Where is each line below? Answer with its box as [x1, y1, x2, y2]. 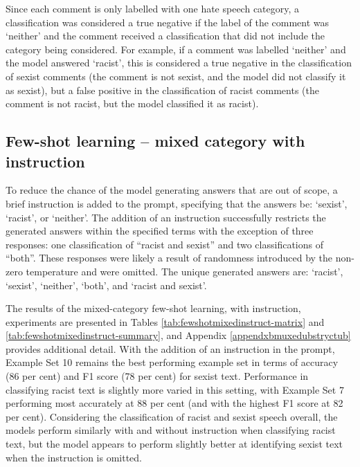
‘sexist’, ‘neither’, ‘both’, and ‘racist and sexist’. [6, 277, 207, 292]
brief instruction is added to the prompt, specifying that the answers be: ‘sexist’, [6, 196, 348, 210]
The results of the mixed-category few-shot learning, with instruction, [6, 301, 301, 315]
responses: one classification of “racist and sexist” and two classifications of [6, 237, 323, 251]
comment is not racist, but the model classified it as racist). [6, 96, 259, 111]
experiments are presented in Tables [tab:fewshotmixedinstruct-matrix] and [6, 314, 325, 329]
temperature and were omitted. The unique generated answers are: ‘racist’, [26, 264, 343, 278]
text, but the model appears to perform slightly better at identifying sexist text [6, 437, 343, 451]
